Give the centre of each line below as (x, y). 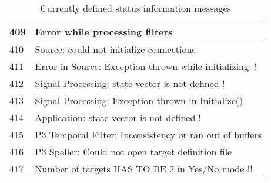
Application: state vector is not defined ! (118, 117)
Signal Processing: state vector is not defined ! (130, 83)
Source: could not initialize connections (115, 49)
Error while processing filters (104, 31)
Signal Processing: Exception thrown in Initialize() (139, 100)
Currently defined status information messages (135, 8)
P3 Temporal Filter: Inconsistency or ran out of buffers (148, 134)
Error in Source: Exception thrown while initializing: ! (146, 66)
